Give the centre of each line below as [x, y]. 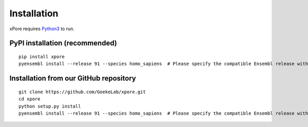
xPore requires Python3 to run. [42, 29]
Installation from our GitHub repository [73, 79]
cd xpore [30, 99]
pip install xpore [42, 57]
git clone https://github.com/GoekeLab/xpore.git [82, 92]
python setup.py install [50, 106]
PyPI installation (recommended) [63, 43]
